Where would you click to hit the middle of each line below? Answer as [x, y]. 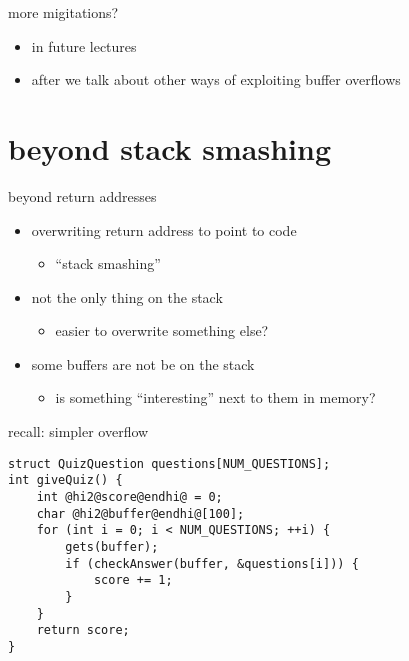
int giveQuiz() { [65, 480]
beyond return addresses [82, 195]
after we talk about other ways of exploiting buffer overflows [216, 79]
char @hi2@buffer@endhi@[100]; [140, 513]
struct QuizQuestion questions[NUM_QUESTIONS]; [169, 463]
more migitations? [63, 12]
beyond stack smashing [169, 147]
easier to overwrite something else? [162, 330]
